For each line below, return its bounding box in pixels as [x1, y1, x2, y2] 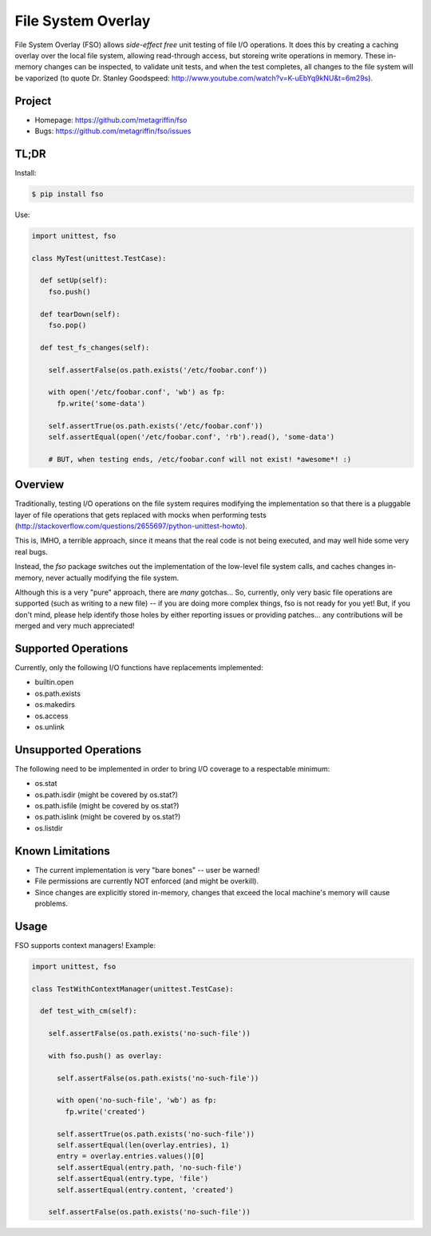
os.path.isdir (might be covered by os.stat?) [34, 790, 179, 800]
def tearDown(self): [40, 310, 121, 318]
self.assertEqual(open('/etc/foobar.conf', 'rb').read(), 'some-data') [48, 432, 335, 441]
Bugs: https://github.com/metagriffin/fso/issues [34, 126, 192, 136]
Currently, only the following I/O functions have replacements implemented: [14, 663, 263, 672]
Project [14, 94, 52, 108]
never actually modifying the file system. [45, 573, 180, 582]
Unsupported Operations [14, 743, 142, 756]
